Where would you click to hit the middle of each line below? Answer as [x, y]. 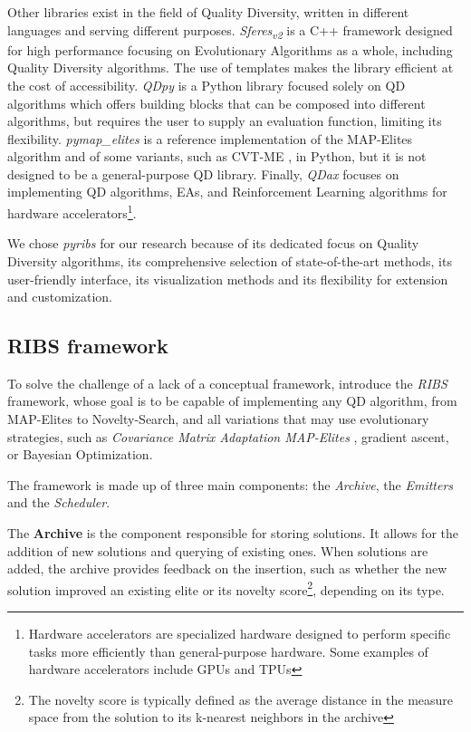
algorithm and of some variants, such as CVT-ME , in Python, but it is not [217, 156]
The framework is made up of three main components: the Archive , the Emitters [231, 484]
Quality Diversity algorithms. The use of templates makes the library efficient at [231, 67]
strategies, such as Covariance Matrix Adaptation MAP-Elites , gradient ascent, [228, 436]
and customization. [60, 297]
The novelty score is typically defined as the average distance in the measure [241, 699]
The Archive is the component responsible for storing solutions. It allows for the [233, 533]
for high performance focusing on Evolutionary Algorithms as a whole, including [230, 49]
